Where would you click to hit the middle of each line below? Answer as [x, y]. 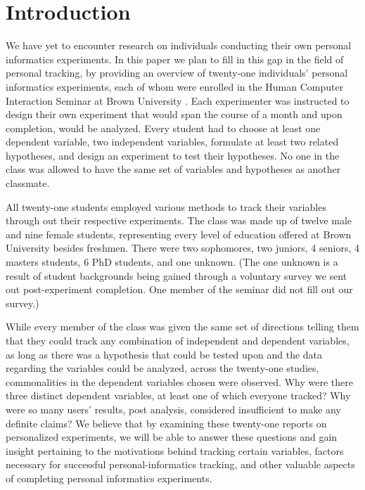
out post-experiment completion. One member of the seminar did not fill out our [179, 289]
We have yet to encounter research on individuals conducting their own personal [179, 45]
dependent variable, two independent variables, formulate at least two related [172, 142]
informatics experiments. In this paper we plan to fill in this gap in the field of [175, 59]
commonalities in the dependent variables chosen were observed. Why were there [179, 381]
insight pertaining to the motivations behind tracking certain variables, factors [175, 450]
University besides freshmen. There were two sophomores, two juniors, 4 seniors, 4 [182, 248]
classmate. [28, 183]
